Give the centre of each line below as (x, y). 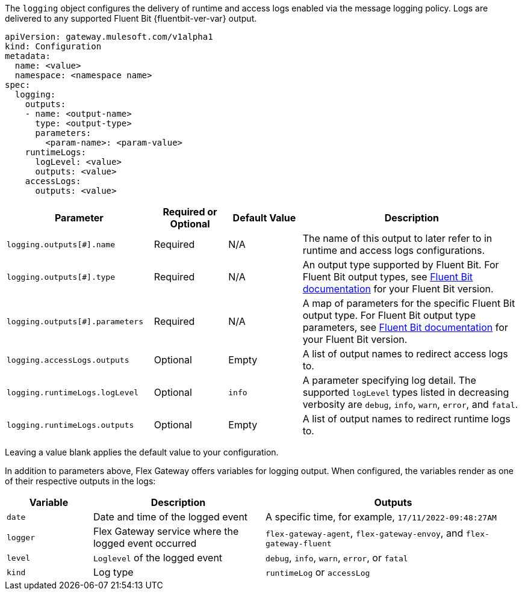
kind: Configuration (53, 46)
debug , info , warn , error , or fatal (337, 558)
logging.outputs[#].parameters (75, 321)
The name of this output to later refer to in (397, 238)
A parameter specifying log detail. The (389, 380)
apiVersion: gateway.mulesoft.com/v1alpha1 (109, 37)
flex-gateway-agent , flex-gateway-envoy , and (364, 533)
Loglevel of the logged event (158, 558)
